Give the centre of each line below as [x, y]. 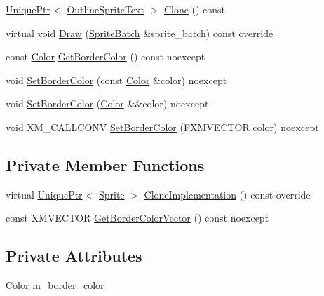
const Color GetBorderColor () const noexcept [106, 56]
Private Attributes [74, 256]
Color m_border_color [55, 285]
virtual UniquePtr [44, 194]
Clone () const [195, 9]
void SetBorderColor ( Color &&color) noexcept [107, 103]
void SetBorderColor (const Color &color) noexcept [116, 80]
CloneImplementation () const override [227, 194]
